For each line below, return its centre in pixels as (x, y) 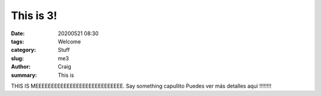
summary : (24, 75)
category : (23, 50)
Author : (21, 67)
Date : (18, 33)
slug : (17, 58)
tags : (18, 41)
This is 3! (34, 16)
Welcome (70, 41)
